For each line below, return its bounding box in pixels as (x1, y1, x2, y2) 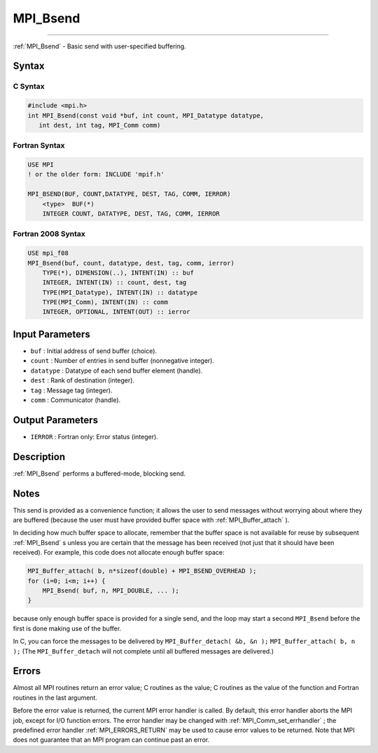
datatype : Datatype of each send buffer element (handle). (30, 366, 203, 375)
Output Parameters (13, 414, 98, 426)
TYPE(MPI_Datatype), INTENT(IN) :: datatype (42, 288, 198, 296)
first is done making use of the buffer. (13, 624, 122, 633)
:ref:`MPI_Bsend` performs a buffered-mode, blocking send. (13, 469, 186, 478)
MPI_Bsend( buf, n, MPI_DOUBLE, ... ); (42, 586, 180, 595)
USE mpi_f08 (27, 249, 69, 257)
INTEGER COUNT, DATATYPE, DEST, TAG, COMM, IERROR (42, 209, 220, 217)
